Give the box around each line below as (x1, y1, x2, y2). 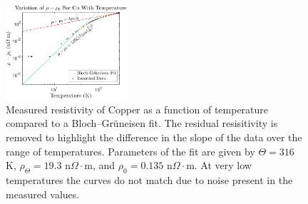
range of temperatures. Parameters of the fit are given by (6, 143, 255, 158)
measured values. (6, 186, 80, 201)
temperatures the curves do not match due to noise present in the (6, 172, 293, 187)
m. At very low (186, 158, 252, 173)
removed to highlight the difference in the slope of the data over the (6, 129, 302, 144)
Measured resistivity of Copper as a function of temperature (6, 101, 269, 116)
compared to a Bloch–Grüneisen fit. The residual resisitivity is (6, 116, 278, 131)
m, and (84, 158, 115, 173)
